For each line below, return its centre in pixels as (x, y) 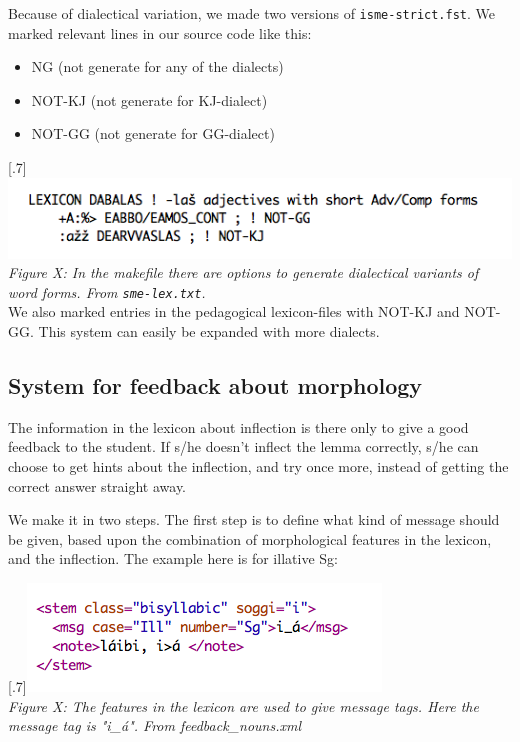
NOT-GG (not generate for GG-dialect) (153, 133)
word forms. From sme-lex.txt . (107, 291)
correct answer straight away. (97, 485)
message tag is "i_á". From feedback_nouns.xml (154, 725)
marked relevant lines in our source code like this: (160, 32)
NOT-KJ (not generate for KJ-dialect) (149, 99)
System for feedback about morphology (215, 385)
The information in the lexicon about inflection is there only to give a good (238, 426)
